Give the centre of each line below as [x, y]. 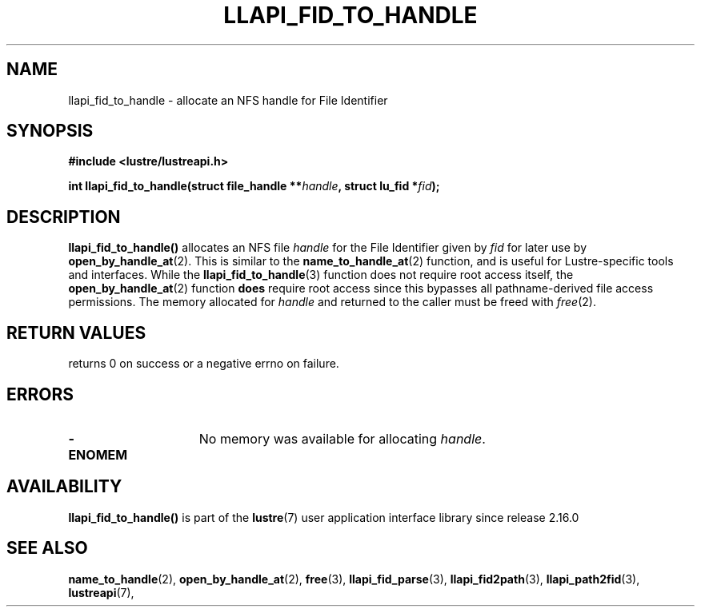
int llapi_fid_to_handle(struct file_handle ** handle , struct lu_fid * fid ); [254, 186]
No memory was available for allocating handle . [342, 438]
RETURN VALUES [76, 332]
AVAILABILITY [64, 487]
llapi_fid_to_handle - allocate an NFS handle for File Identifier [228, 100]
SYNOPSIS [50, 131]
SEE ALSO [47, 548]
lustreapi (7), [101, 592]
